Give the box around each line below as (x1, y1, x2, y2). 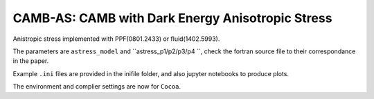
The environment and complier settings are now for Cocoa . (12, 82, 181, 91)
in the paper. (12, 57, 49, 65)
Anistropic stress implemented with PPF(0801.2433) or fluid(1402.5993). (12, 35, 220, 43)
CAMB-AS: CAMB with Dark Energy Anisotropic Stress (12, 10, 332, 26)
